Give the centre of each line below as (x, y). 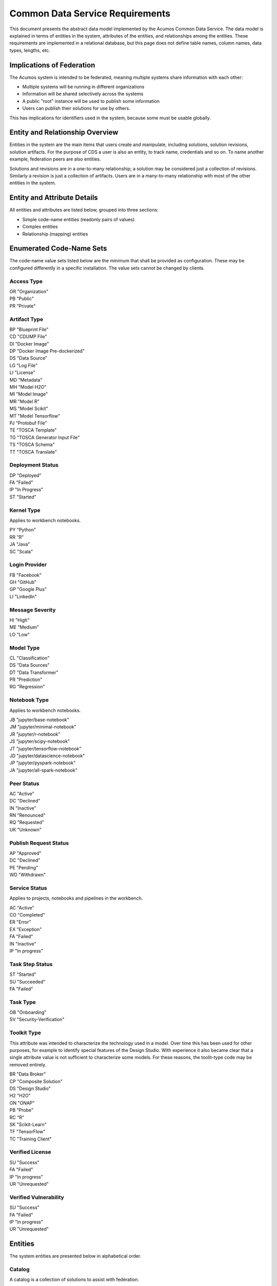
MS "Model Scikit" (29, 408)
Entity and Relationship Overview (64, 132)
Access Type (26, 281)
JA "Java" (20, 544)
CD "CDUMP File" (28, 336)
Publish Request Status (39, 843)
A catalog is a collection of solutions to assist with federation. (74, 1280)
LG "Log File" (24, 365)
